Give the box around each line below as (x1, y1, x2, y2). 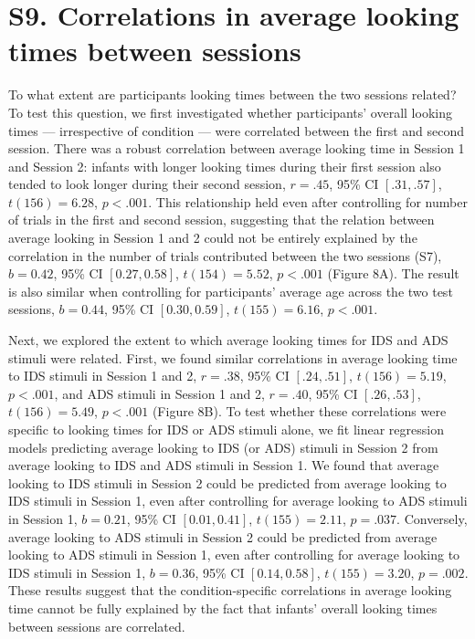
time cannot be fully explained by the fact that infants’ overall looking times (8, 598, 438, 617)
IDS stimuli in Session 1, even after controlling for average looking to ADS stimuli (8, 491, 468, 510)
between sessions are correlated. (8, 616, 185, 635)
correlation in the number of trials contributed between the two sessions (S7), (8, 246, 442, 265)
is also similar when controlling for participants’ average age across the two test (8, 281, 453, 300)
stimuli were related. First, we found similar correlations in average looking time (8, 348, 458, 367)
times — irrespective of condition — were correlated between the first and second (8, 120, 465, 140)
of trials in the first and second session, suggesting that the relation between (8, 210, 435, 229)
